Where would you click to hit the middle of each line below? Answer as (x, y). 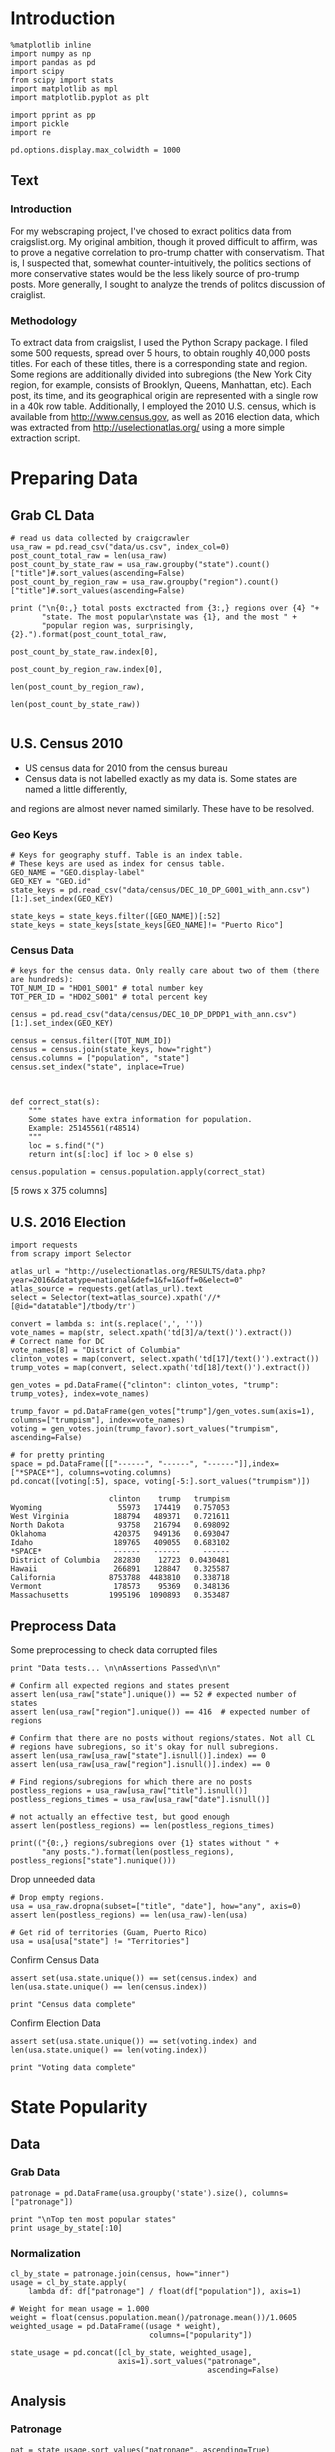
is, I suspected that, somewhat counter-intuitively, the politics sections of (161, 263)
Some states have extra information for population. (140, 1120)
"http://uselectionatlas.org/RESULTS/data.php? (165, 1272)
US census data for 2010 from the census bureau (126, 768)
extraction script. (45, 438)
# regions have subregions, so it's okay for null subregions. (145, 1747)
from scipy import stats (62, 80)
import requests (44, 1245)
